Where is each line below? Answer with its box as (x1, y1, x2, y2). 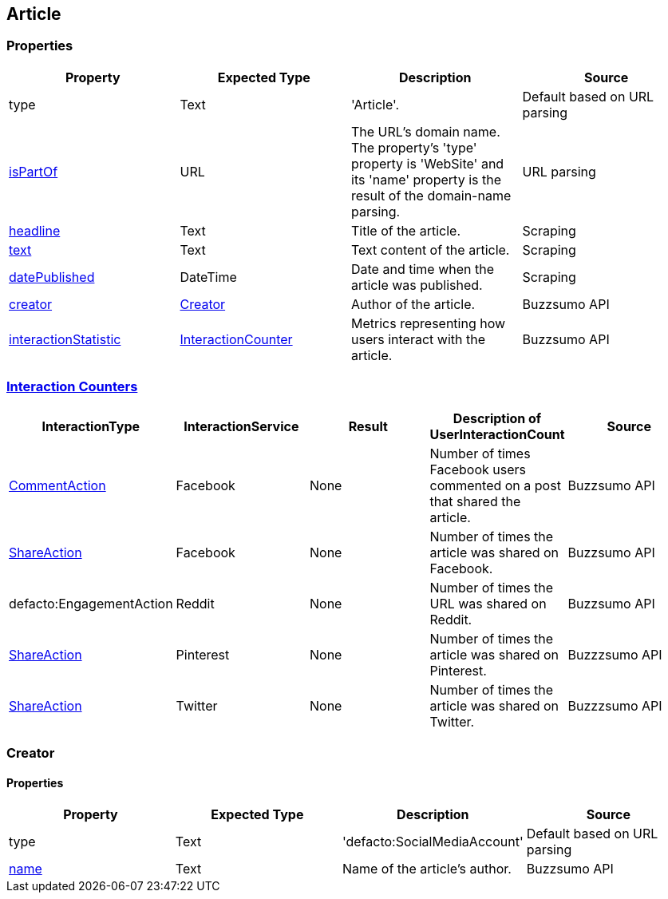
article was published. (351, 276, 483, 293)
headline (9, 222, 61, 239)
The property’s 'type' (351, 139, 477, 156)
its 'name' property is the (351, 171, 501, 188)
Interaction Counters (6, 378, 138, 395)
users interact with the (351, 331, 486, 347)
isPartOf (9, 163, 58, 180)
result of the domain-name (351, 187, 512, 204)
